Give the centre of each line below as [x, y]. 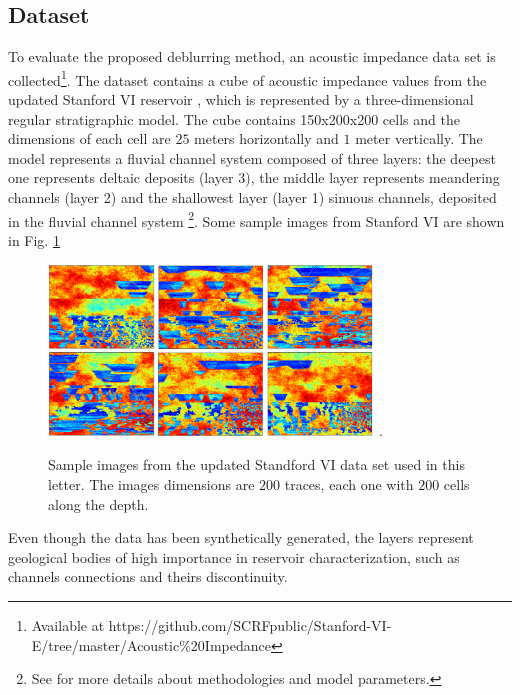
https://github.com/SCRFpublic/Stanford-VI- [250, 625]
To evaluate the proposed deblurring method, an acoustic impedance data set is [252, 56]
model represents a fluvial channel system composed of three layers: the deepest [252, 157]
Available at [68, 625]
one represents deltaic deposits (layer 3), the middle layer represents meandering [254, 177]
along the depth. [98, 503]
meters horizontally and [266, 138]
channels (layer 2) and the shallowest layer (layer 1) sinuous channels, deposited [252, 197]
